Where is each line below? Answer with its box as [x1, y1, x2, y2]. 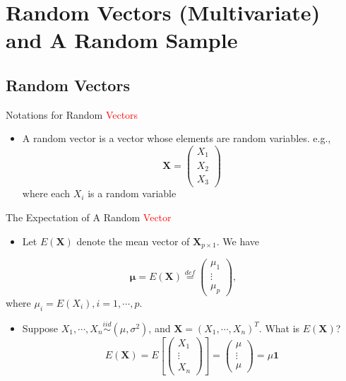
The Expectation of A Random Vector [6, 210, 172, 225]
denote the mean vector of [76, 233, 190, 248]
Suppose [22, 320, 59, 335]
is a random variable [88, 186, 177, 201]
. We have [216, 233, 260, 248]
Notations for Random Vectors [6, 107, 138, 122]
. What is [258, 320, 300, 335]
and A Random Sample [6, 25, 238, 54]
